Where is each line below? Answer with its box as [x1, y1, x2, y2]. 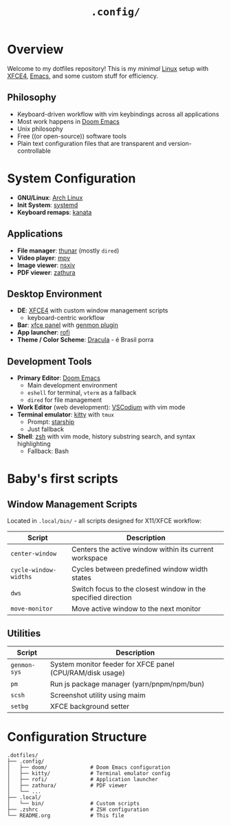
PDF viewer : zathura [16, 268, 76, 277]
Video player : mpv [16, 253, 71, 262]
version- [168, 139, 192, 147]
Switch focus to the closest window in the [71, 584, 206, 594]
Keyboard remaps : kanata [16, 208, 92, 216]
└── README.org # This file [7, 812, 125, 819]
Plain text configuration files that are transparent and [16, 139, 167, 147]
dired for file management [27, 396, 102, 404]
